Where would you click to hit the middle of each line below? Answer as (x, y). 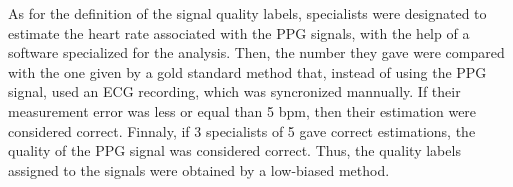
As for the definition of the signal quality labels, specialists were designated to (247, 13)
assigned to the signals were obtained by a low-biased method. (199, 169)
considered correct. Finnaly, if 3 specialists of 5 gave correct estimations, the (242, 130)
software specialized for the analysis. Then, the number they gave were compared (256, 52)
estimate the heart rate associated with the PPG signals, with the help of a (239, 32)
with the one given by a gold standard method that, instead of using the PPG (247, 71)
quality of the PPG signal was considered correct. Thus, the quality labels (234, 150)
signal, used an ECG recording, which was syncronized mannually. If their (234, 91)
